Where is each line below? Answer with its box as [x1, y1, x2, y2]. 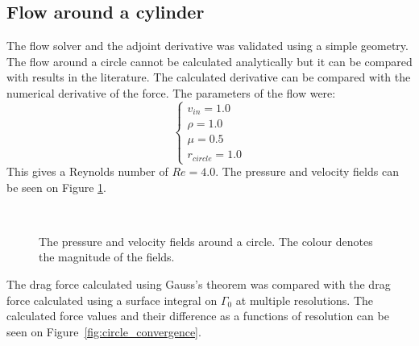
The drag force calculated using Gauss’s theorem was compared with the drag [6, 276, 391, 293]
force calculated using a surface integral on [6, 291, 218, 308]
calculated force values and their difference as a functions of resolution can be [6, 307, 389, 324]
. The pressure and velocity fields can [215, 163, 399, 180]
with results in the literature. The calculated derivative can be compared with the [6, 69, 411, 85]
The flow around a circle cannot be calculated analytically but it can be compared [6, 52, 413, 69]
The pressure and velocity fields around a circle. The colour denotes [39, 232, 373, 249]
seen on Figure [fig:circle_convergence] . [6, 323, 201, 340]
